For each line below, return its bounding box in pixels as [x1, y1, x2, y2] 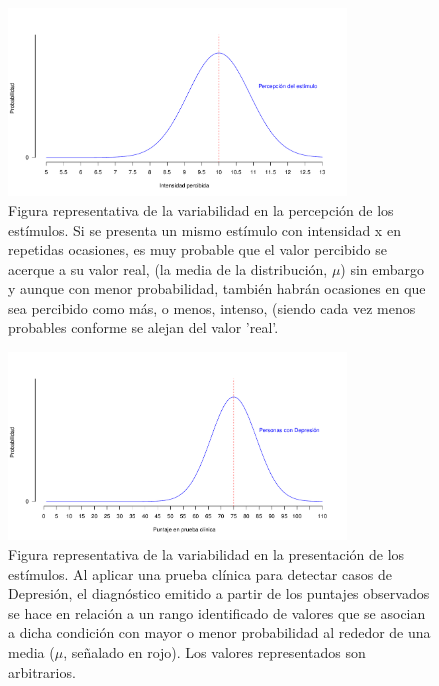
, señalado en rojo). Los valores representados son [63, 641, 366, 662]
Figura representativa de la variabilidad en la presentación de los [8, 543, 405, 564]
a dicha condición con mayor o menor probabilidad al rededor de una [8, 622, 431, 643]
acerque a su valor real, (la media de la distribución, [8, 258, 328, 279]
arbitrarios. [8, 661, 76, 682]
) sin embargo [340, 258, 425, 279]
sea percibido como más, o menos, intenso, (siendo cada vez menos [8, 297, 416, 318]
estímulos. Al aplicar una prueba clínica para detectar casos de [8, 563, 392, 584]
